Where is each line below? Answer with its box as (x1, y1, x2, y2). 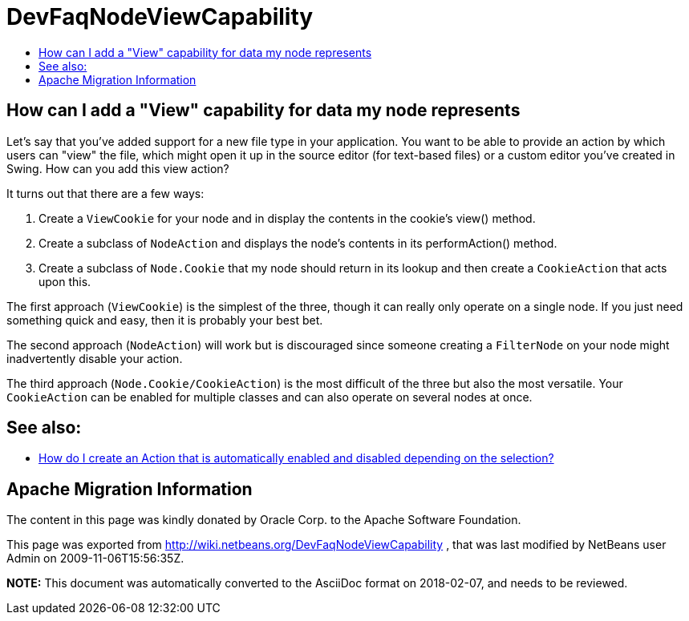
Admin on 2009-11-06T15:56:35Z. (6, 551, 184, 566)
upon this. (39, 274, 91, 288)
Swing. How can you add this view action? (6, 161, 229, 175)
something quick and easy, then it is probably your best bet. (6, 313, 323, 327)
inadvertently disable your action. (6, 351, 183, 365)
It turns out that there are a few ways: (6, 186, 205, 200)
